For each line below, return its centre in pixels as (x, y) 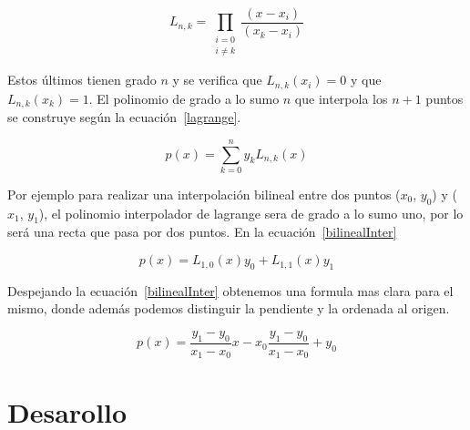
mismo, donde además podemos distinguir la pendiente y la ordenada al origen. (229, 308)
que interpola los (341, 98)
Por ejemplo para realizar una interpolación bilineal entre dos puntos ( (204, 194)
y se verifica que (217, 80)
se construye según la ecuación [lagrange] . (124, 117)
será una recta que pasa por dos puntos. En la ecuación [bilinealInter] (202, 232)
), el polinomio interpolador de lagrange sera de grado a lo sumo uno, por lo (251, 213)
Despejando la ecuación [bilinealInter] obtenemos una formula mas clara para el (230, 290)
